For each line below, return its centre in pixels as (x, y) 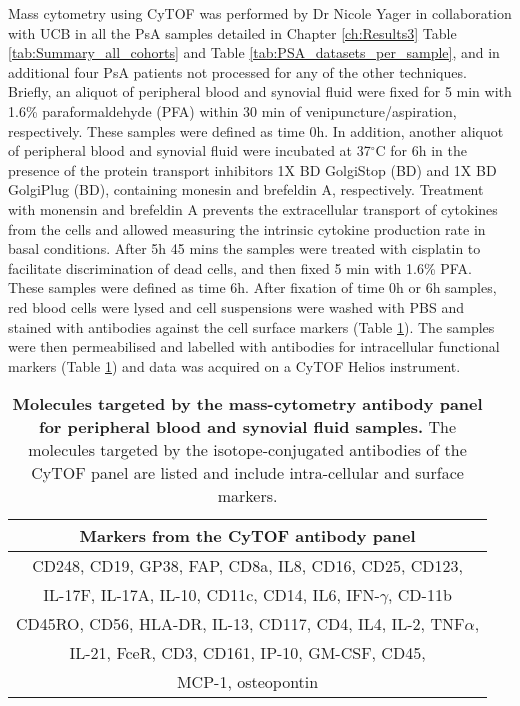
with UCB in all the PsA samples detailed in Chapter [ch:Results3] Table (232, 32)
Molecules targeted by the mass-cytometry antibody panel (247, 404)
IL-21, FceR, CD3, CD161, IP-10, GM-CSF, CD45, (247, 653)
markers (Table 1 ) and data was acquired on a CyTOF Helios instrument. (234, 365)
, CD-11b (420, 595)
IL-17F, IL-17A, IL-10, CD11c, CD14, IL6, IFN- (211, 595)
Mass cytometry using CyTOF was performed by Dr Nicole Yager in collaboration (260, 13)
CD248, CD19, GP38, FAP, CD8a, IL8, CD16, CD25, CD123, (247, 566)
